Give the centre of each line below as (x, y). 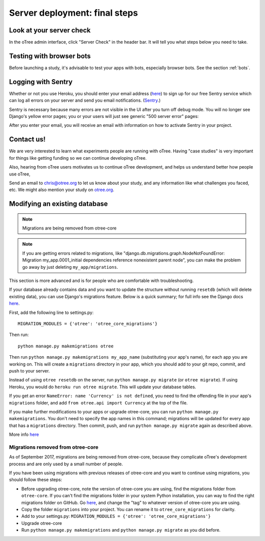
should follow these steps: (36, 480)
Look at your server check (50, 30)
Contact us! (27, 139)
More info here (24, 434)
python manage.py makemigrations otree (66, 346)
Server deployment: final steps (74, 13)
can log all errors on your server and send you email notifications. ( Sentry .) (85, 100)
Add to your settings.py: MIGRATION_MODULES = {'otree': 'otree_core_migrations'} (116, 516)
